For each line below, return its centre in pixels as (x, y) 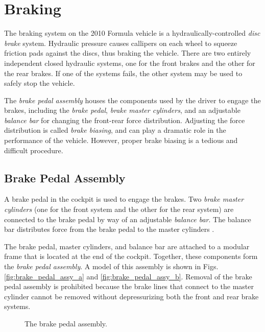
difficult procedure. (34, 150)
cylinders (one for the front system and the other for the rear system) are (119, 209)
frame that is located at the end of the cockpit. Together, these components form (131, 256)
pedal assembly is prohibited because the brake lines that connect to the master (129, 286)
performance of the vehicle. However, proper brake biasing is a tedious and (121, 140)
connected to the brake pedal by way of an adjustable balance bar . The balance (128, 219)
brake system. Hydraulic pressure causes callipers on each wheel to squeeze (121, 43)
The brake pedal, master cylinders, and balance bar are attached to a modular (127, 246)
